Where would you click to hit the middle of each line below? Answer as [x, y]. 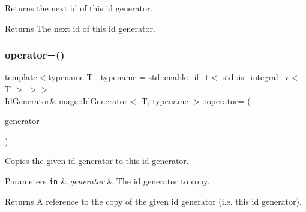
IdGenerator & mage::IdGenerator [66, 100]
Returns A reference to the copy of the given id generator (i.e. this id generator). [153, 201]
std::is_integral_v [256, 77]
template [21, 77]
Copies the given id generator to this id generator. [97, 161]
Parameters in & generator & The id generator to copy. [107, 181]
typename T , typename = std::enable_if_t [128, 77]
